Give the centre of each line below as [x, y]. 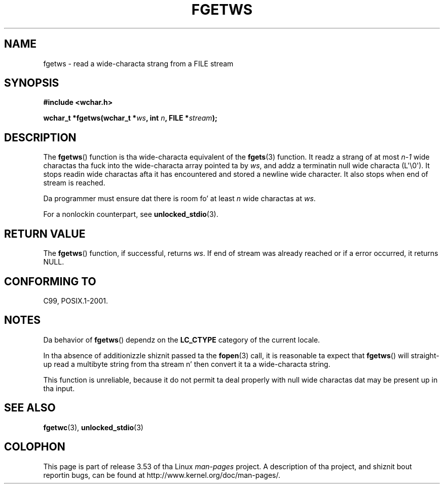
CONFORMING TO [50, 281]
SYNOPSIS [32, 83]
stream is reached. [74, 183]
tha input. [59, 388]
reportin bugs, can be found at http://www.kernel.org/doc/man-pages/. [162, 475]
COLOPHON [35, 447]
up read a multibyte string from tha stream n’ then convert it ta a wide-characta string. [187, 364]
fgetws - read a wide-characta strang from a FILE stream [138, 63]
